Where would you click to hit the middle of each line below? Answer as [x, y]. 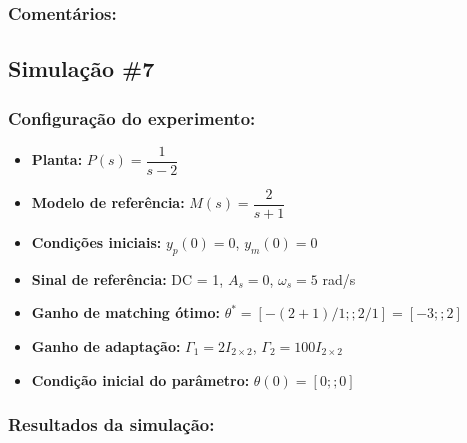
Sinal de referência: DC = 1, [127, 278]
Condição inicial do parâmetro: [140, 379]
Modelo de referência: [108, 202]
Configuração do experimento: [132, 117]
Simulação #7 [81, 68]
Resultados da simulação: [111, 424]
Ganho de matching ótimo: [125, 312]
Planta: [57, 159]
